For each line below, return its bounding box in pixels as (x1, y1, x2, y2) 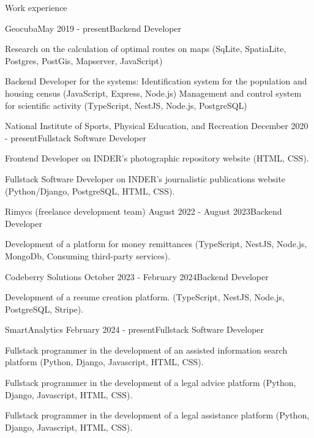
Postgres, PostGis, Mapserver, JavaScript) (5, 54, 163, 67)
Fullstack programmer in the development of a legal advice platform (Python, (5, 376, 296, 389)
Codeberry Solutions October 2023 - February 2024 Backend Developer (5, 270, 269, 283)
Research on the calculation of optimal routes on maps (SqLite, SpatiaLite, (5, 42, 286, 55)
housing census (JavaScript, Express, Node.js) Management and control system (5, 86, 302, 99)
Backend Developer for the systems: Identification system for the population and (5, 75, 307, 87)
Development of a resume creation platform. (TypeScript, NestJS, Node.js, (5, 291, 285, 303)
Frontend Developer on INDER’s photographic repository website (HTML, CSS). (5, 152, 309, 165)
